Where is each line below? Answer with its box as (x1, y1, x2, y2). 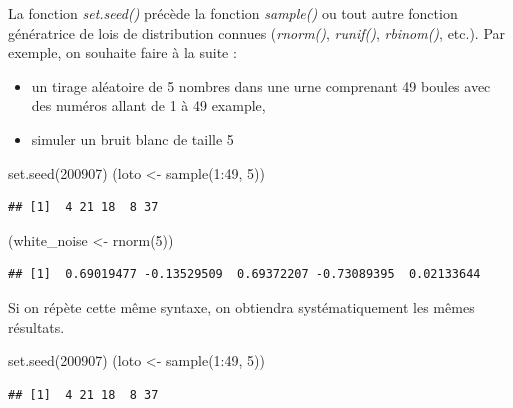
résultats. (8, 316, 65, 337)
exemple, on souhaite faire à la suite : (8, 42, 237, 63)
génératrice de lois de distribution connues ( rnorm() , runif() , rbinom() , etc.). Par (8, 22, 506, 43)
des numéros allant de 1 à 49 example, (31, 95, 266, 116)
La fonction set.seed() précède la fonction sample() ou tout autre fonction (8, 3, 458, 23)
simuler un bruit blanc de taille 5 (31, 128, 234, 149)
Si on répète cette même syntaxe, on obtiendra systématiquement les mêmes (8, 296, 475, 317)
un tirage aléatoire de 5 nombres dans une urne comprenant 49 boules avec (31, 75, 491, 96)
